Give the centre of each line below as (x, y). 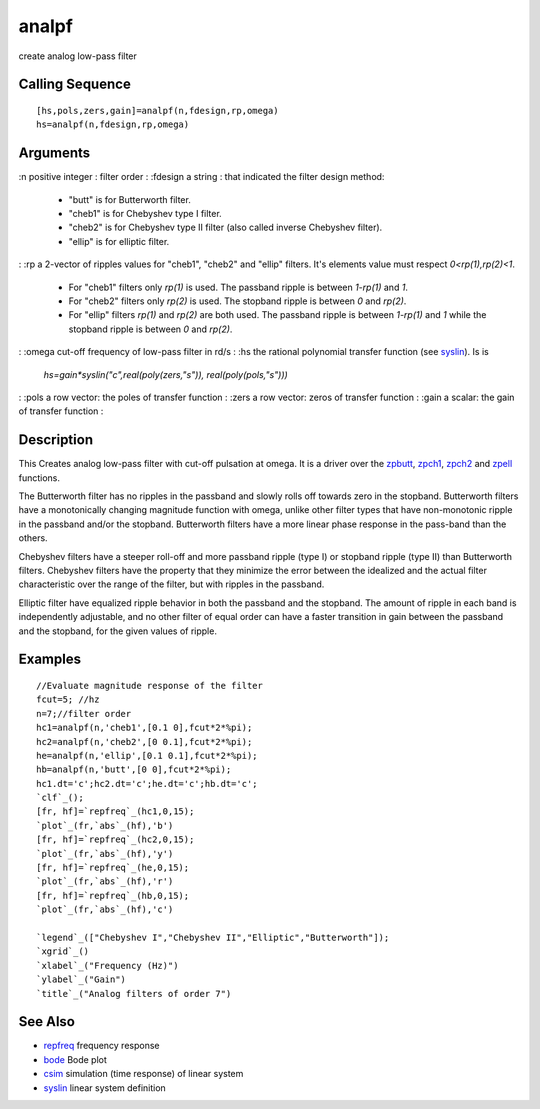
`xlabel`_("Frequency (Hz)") (107, 965)
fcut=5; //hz (68, 699)
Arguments (54, 153)
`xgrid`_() (63, 951)
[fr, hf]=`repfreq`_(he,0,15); (113, 868)
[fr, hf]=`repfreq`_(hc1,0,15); (115, 811)
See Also (46, 1021)
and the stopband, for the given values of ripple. (117, 631)
